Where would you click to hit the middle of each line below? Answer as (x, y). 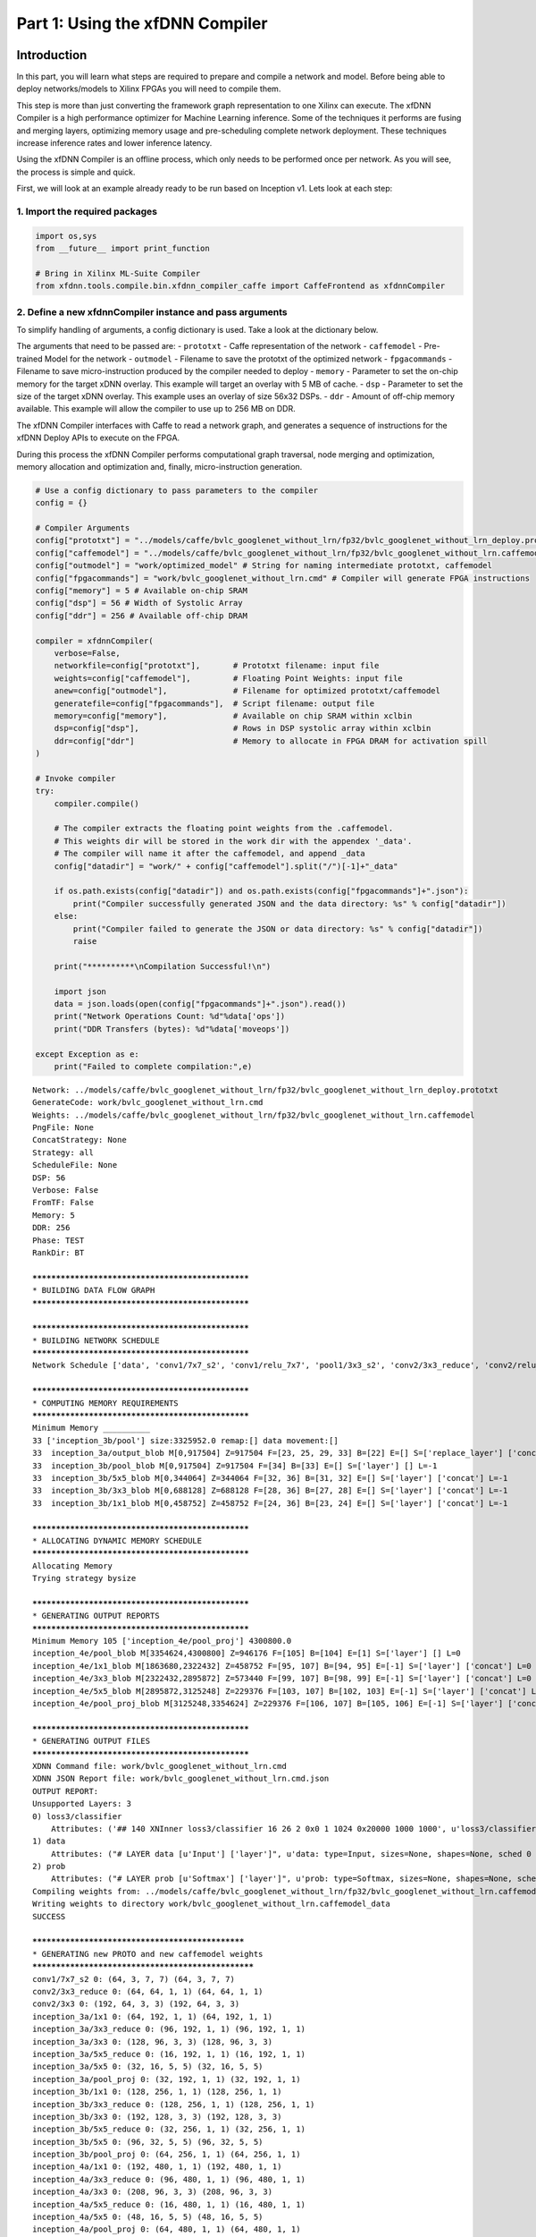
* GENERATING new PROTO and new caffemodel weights (148, 1954)
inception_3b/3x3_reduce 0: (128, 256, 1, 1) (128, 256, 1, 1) (174, 2104)
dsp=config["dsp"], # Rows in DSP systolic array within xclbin (243, 728)
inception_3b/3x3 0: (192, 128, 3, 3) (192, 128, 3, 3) (157, 2117)
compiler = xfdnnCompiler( (94, 641)
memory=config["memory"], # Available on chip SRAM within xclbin (233, 715)
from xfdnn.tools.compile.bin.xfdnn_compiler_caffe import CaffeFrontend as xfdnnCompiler (240, 286)
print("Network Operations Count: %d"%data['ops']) (170, 1016)
